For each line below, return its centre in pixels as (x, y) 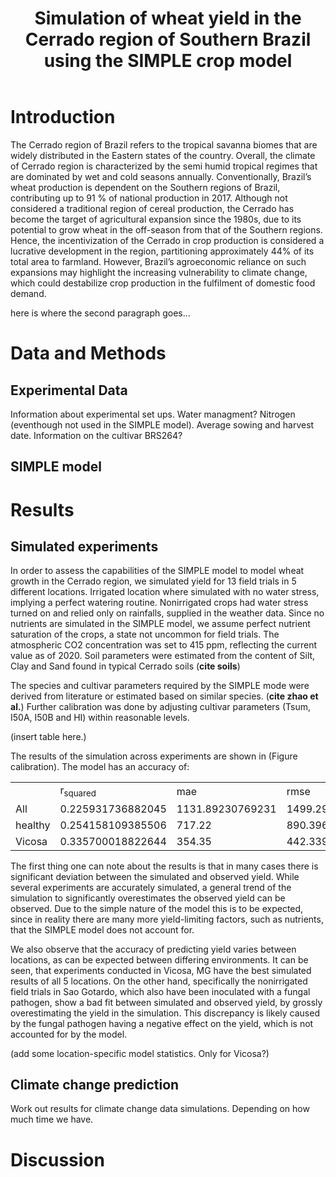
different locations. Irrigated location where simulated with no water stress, (165, 592)
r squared (78, 791)
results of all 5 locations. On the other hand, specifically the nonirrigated (159, 981)
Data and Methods (88, 353)
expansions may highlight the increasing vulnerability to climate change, (159, 272)
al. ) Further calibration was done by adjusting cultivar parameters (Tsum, (160, 707)
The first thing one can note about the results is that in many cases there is (164, 866)
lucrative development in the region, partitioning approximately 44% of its (162, 251)
